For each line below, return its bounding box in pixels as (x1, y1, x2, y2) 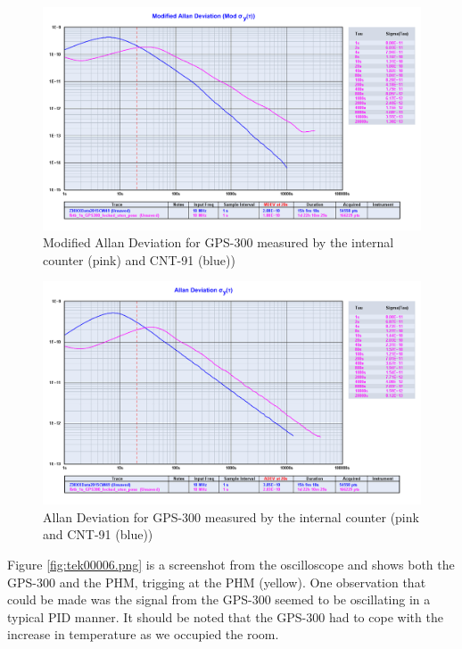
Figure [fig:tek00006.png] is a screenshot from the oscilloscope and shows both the (7, 554, 455, 573)
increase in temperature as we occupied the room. (7, 625, 279, 644)
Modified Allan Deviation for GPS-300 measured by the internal (43, 233, 394, 252)
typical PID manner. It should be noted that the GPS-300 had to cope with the (7, 607, 443, 626)
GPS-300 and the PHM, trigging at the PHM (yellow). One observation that (7, 572, 426, 591)
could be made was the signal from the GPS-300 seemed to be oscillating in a (7, 590, 431, 609)
